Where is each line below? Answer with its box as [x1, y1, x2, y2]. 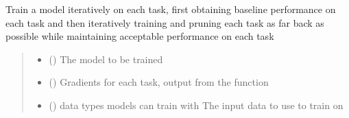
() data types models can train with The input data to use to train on [49, 97, 344, 112]
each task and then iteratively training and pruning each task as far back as [5, 15, 324, 29]
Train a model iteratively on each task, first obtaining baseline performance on [5, 2, 336, 16]
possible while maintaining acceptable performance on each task [5, 29, 274, 43]
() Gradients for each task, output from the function [49, 75, 269, 89]
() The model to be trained [49, 51, 163, 66]
